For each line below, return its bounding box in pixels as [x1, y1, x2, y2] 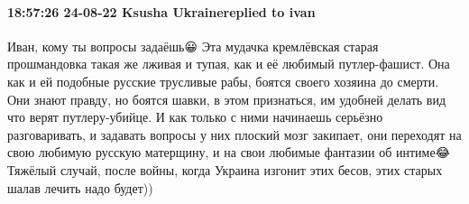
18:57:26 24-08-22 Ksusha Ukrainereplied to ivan [7, 2, 316, 21]
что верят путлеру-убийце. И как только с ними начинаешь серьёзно [7, 107, 383, 126]
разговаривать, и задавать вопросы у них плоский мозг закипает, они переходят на [7, 125, 462, 144]
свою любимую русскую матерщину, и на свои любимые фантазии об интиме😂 [7, 143, 450, 162]
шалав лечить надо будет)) [7, 178, 153, 197]
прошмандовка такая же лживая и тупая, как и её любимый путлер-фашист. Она [7, 54, 450, 73]
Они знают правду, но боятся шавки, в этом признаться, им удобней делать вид [7, 89, 446, 108]
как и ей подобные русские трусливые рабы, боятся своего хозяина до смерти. [7, 71, 439, 90]
